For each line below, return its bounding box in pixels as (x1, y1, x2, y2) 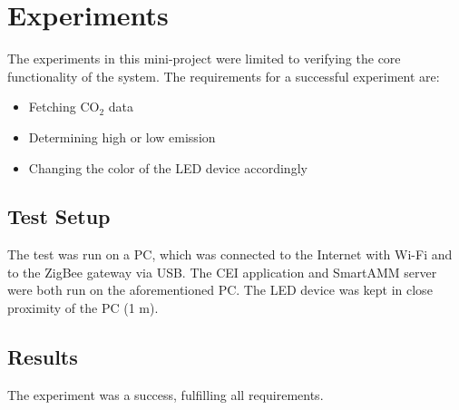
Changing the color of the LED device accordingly (28, 158, 308, 177)
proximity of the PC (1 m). (7, 298, 159, 317)
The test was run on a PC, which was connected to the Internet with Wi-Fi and (7, 245, 453, 264)
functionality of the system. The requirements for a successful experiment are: (7, 66, 440, 85)
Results (7, 343, 78, 371)
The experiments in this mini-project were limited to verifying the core (7, 49, 401, 68)
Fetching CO (28, 97, 100, 116)
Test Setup (7, 202, 111, 230)
